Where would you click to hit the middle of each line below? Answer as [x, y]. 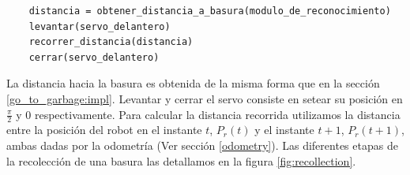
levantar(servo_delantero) [100, 26]
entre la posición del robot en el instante [104, 130]
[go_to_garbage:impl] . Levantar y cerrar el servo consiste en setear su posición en [205, 98]
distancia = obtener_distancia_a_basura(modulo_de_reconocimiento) [210, 11]
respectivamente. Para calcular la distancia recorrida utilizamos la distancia [217, 114]
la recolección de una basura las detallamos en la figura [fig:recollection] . [181, 160]
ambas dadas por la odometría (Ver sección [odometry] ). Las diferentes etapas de [202, 145]
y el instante [284, 130]
